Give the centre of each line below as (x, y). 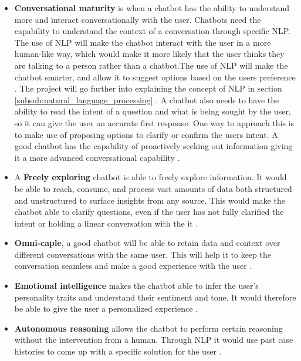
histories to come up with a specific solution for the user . (118, 351)
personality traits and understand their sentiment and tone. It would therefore (155, 297)
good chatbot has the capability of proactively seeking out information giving (153, 146)
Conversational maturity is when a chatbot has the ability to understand (152, 8)
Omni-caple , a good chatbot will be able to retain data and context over (147, 243)
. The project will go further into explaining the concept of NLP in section (148, 88)
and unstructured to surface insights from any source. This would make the (150, 200)
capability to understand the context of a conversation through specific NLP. (152, 31)
